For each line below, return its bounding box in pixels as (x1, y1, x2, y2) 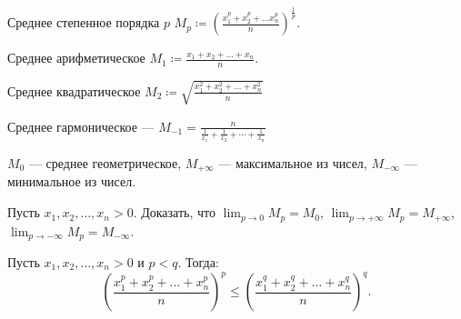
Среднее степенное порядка (7, 13, 160, 32)
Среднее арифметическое (7, 48, 145, 67)
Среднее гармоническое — (7, 116, 155, 135)
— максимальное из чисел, (218, 154, 367, 172)
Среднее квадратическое (7, 81, 141, 100)
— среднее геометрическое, (28, 154, 182, 172)
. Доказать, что (133, 203, 215, 222)
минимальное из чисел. (7, 172, 136, 191)
